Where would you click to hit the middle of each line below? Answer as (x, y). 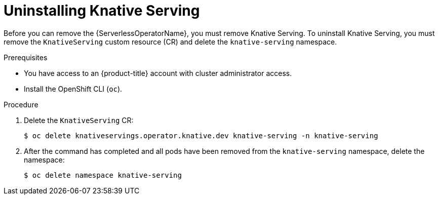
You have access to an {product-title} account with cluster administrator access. (158, 73)
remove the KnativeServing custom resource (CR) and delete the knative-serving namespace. (170, 42)
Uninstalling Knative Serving (102, 11)
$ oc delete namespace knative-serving (103, 175)
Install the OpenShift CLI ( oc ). (73, 89)
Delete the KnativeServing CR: (79, 120)
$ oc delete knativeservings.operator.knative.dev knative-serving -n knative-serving (201, 135)
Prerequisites (26, 57)
